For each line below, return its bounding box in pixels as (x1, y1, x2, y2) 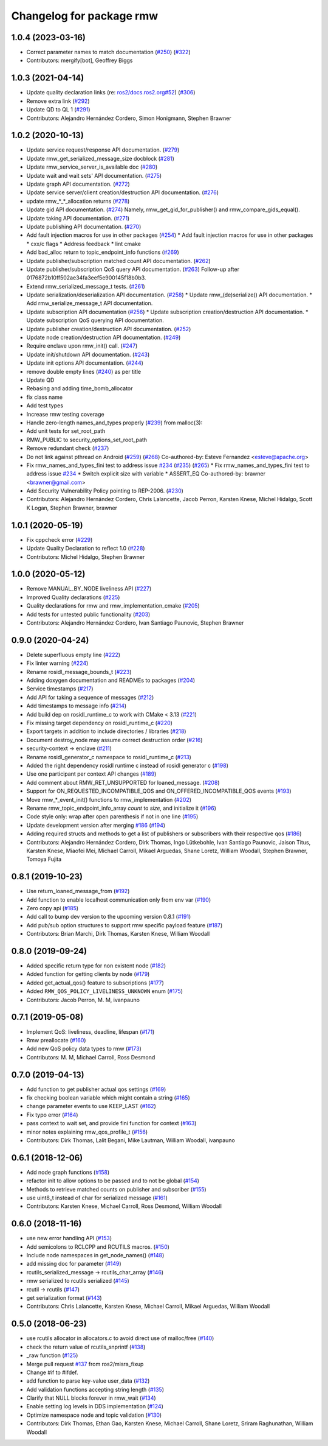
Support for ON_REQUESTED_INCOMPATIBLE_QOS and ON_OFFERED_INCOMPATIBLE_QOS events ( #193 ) (26, 787, 292, 795)
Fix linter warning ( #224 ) (26, 659, 89, 667)
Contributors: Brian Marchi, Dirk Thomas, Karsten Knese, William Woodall (26, 930, 210, 938)
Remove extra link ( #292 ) (26, 97, 90, 105)
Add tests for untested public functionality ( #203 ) (26, 611, 151, 618)
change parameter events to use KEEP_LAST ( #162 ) (26, 1103, 156, 1110)
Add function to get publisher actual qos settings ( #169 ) (26, 1086, 166, 1093)
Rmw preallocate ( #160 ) (26, 1036, 86, 1044)
